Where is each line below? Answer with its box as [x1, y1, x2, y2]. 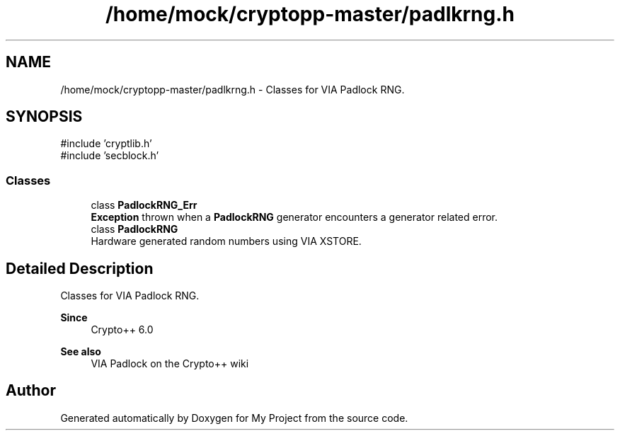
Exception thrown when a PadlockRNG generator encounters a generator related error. [91, 211, 498, 224]
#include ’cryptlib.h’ [60, 137, 152, 150]
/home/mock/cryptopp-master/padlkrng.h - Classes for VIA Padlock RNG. [60, 83, 405, 96]
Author [6, 381, 56, 400]
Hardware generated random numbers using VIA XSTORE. [91, 235, 362, 248]
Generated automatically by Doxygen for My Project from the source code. [60, 411, 408, 424]
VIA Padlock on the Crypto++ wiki [91, 357, 249, 370]
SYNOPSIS [6, 108, 83, 126]
